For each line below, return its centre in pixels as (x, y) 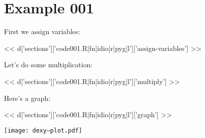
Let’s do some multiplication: (48, 65)
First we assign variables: (42, 31)
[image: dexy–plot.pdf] (43, 130)
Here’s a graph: (27, 98)
